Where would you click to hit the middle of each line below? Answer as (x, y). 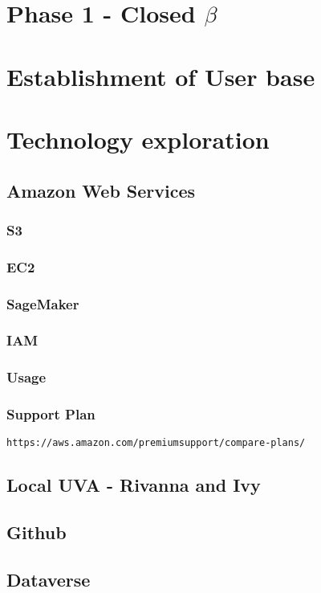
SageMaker (43, 303)
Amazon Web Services (101, 190)
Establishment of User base (161, 76)
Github (37, 532)
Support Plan (51, 414)
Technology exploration (138, 139)
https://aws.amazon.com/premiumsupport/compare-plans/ (156, 443)
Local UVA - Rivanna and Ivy (134, 485)
